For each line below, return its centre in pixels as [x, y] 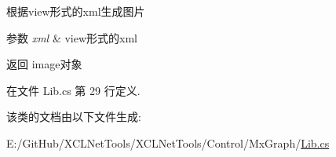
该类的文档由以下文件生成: [74, 117]
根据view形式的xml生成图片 [76, 11]
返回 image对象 [44, 64]
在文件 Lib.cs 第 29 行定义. [73, 90]
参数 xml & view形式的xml [72, 37]
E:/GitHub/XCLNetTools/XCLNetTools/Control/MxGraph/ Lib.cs [168, 142]
